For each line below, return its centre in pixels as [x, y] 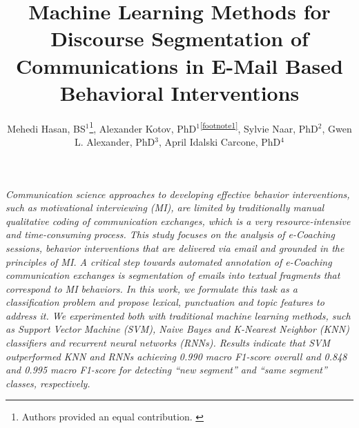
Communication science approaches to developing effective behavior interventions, [178, 194]
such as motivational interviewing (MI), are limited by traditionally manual [165, 207]
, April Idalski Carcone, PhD [220, 141]
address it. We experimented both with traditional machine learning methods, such [178, 315]
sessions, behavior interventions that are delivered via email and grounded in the [175, 247]
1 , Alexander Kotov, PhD [143, 127]
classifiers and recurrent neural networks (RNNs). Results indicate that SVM [168, 343]
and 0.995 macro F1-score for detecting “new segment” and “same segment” [166, 370]
